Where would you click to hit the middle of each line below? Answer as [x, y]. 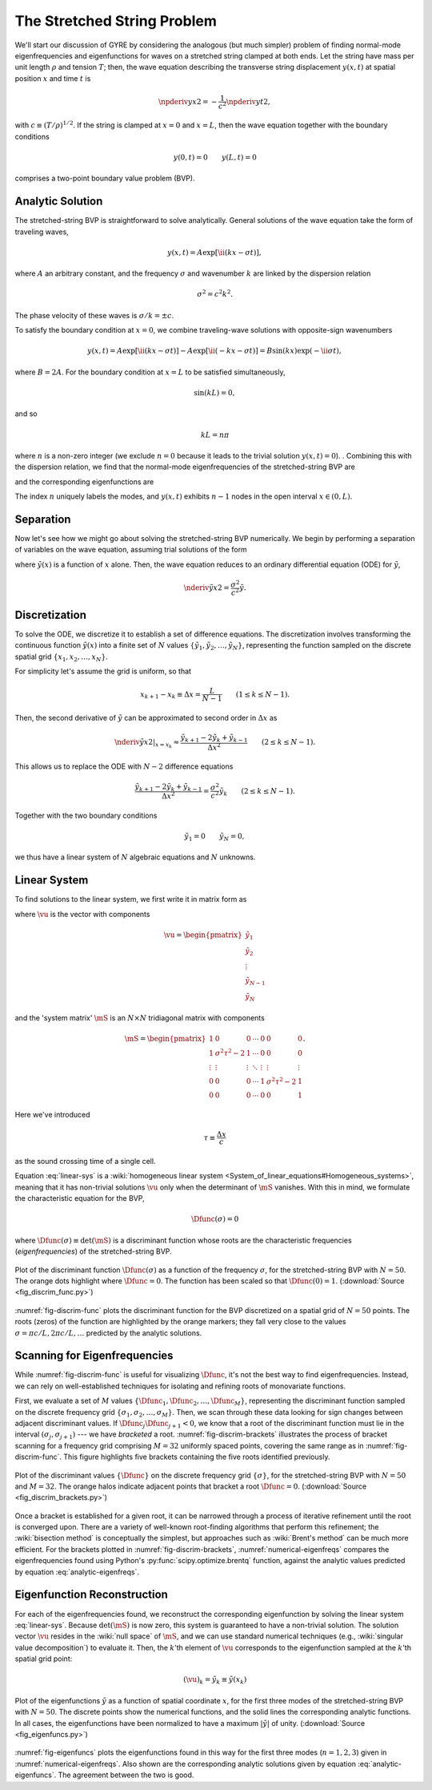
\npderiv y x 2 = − [188, 101]
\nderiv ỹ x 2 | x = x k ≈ [147, 743]
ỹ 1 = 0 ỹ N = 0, [214, 837]
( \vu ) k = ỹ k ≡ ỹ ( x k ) [215, 1681]
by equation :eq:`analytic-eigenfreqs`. [77, 1572]
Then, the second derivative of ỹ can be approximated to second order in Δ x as [146, 717]
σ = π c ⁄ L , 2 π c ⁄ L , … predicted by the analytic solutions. [108, 1333]
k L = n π [215, 434]
